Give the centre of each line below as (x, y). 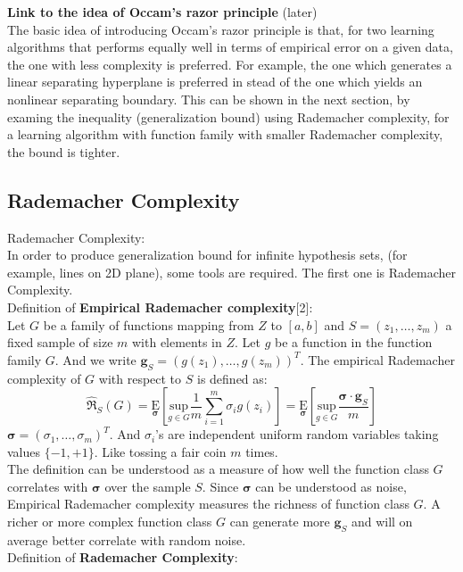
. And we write (95, 359)
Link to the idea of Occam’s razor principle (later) (162, 12)
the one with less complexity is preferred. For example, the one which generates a (230, 64)
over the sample (148, 486)
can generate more (280, 522)
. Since (220, 486)
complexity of (44, 378)
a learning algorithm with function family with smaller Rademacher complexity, (225, 134)
